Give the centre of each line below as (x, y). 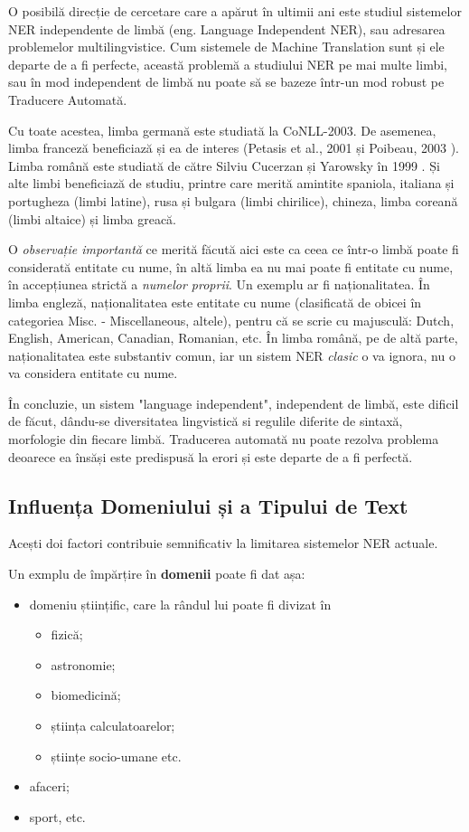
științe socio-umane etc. (116, 756)
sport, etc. (57, 816)
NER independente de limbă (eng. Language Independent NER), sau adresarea (227, 28)
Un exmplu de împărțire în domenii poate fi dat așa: (157, 574)
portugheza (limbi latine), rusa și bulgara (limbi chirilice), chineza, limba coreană (233, 200)
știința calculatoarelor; (113, 726)
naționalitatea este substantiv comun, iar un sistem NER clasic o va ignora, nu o (232, 355)
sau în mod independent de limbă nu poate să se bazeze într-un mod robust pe (226, 82)
